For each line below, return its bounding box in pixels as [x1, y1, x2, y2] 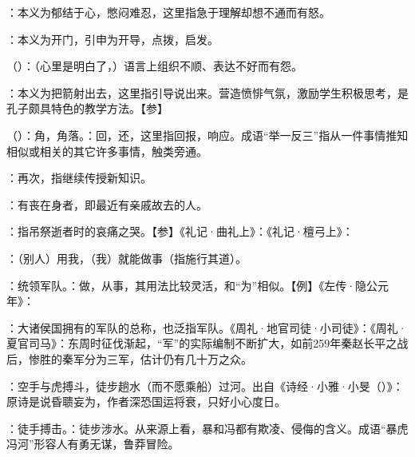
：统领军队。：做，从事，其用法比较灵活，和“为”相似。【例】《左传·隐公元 [6, 276, 389, 293]
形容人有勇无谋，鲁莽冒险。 [34, 435, 180, 452]
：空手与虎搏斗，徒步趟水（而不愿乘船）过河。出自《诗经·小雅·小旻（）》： [6, 377, 404, 394]
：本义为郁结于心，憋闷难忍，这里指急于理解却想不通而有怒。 [6, 4, 330, 20]
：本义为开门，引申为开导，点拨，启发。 [6, 30, 219, 47]
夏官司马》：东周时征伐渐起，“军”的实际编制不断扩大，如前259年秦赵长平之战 [6, 335, 409, 352]
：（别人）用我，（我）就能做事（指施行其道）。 [6, 249, 247, 266]
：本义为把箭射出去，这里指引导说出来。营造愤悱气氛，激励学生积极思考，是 [6, 84, 409, 101]
